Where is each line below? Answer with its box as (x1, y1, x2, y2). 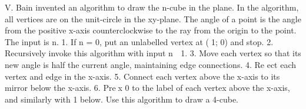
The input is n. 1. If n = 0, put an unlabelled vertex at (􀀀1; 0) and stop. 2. (5, 35, 274, 47)
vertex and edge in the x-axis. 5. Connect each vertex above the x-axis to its (5, 70, 280, 82)
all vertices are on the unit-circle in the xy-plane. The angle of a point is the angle (5, 12, 301, 25)
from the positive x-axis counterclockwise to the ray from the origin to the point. (5, 24, 297, 36)
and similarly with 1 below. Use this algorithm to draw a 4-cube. (5, 93, 239, 105)
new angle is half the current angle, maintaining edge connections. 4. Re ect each (5, 58, 297, 70)
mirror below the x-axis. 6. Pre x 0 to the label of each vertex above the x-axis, (5, 81, 290, 94)
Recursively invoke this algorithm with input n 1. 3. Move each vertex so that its (5, 47, 301, 59)
